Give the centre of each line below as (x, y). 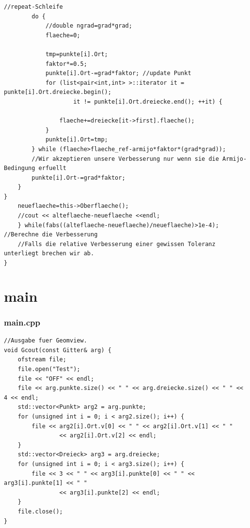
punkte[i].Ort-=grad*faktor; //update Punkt (118, 73)
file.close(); (40, 511)
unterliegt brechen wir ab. (49, 254)
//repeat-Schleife (33, 7)
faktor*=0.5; (66, 64)
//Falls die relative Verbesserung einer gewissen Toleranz (117, 244)
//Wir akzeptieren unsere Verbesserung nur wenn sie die (125, 159)
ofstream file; (42, 360)
